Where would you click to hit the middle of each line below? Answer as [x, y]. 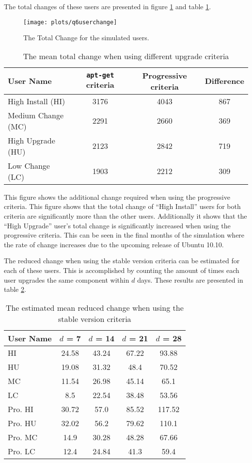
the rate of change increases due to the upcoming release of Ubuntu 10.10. [114, 244]
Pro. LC [22, 451]
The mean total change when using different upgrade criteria [126, 56]
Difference [224, 81]
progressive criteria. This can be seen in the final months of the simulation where [124, 235]
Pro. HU [22, 423]
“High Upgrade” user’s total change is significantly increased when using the [117, 225]
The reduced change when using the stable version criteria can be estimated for [122, 261]
